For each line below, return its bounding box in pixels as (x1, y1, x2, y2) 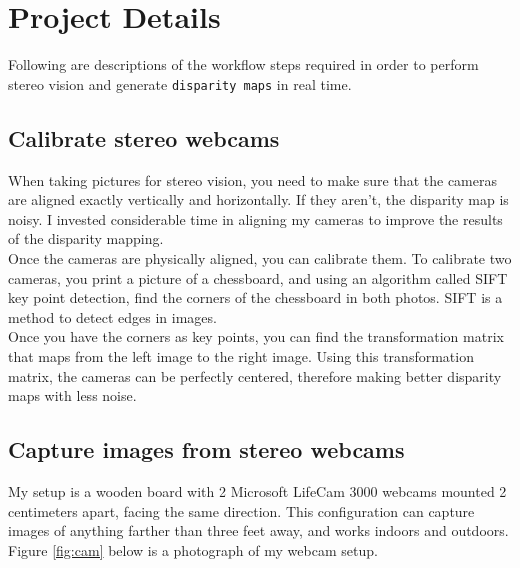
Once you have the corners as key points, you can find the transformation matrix (8, 326, 504, 347)
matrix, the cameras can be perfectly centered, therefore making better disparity (8, 365, 502, 386)
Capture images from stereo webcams (8, 434, 405, 465)
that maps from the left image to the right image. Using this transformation (8, 345, 474, 366)
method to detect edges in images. (8, 306, 217, 327)
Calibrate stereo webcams (8, 122, 280, 153)
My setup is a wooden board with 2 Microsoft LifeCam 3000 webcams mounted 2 (8, 480, 507, 501)
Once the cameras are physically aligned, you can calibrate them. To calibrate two (8, 247, 512, 268)
